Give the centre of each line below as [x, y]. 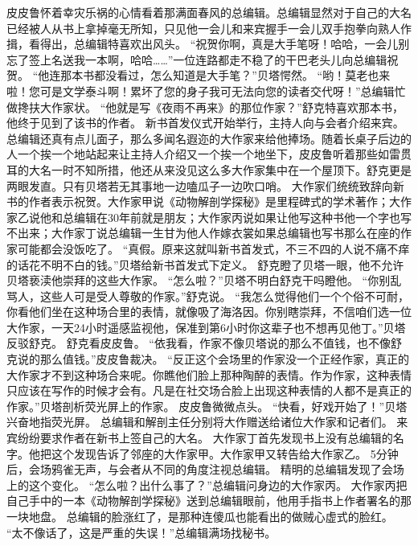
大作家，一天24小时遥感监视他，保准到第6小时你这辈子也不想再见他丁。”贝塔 [206, 327]
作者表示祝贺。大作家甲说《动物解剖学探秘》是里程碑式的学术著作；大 [214, 201]
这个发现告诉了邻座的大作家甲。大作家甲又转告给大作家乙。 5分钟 [225, 453]
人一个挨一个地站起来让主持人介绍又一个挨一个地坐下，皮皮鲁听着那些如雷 [203, 154]
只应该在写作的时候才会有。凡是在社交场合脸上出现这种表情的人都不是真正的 [209, 390]
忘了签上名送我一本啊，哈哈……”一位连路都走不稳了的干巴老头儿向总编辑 [197, 59]
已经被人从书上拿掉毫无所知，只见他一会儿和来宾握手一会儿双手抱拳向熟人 [203, 28]
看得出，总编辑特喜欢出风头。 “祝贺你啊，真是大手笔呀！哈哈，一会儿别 [219, 44]
